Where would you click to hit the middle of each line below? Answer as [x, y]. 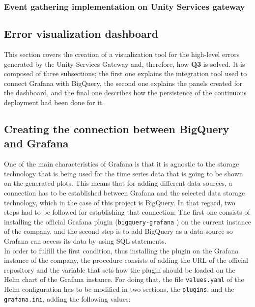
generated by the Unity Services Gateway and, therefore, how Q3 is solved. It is [125, 64]
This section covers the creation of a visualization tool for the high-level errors [122, 54]
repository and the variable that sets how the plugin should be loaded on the [120, 269]
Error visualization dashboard [81, 34]
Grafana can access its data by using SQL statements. [85, 241]
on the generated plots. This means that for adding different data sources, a [118, 183]
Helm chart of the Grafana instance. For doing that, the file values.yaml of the [124, 279]
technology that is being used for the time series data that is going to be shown [124, 173]
